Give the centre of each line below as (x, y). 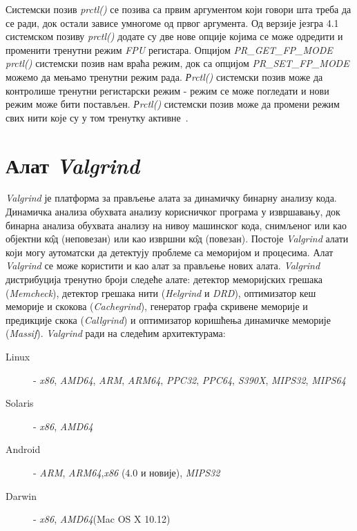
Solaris (20, 403)
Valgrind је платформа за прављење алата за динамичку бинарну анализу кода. (171, 198)
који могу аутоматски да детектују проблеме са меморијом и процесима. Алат (170, 252)
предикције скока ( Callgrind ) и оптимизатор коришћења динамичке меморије (168, 319)
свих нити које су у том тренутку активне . (97, 117)
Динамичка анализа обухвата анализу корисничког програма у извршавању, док (173, 212)
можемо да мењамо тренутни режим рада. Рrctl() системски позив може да (164, 76)
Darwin (21, 495)
